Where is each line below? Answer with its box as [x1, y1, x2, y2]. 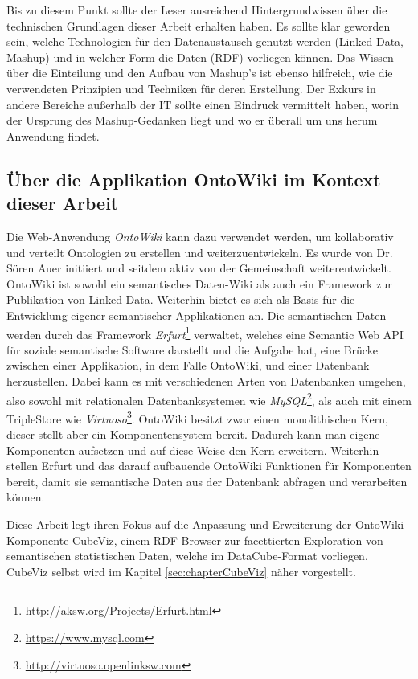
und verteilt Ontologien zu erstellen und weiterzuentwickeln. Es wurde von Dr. [6, 243, 393, 260]
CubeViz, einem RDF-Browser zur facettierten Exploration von [72, 531, 383, 548]
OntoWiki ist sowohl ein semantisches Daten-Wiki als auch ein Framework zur [6, 275, 392, 292]
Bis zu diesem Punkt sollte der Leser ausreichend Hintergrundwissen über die [6, 2, 387, 18]
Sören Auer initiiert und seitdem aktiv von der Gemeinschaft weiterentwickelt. [6, 260, 391, 276]
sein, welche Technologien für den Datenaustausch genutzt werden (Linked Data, [6, 33, 404, 50]
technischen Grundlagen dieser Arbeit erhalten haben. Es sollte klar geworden [6, 17, 391, 34]
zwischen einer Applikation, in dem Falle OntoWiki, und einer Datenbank [6, 357, 370, 374]
